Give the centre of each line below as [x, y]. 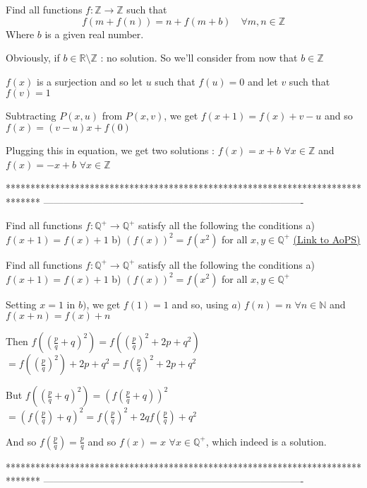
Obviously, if [33, 58]
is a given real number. [94, 34]
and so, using [200, 304]
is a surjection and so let [90, 81]
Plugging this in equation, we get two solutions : [110, 150]
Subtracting [31, 116]
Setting [21, 304]
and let [263, 81]
